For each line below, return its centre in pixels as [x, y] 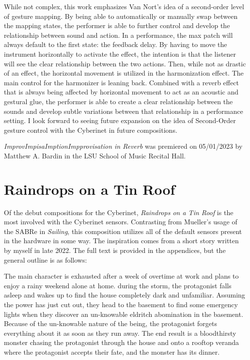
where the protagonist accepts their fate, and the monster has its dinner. [112, 352]
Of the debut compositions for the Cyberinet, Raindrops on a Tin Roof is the [119, 212]
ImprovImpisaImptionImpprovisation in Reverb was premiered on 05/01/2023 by [123, 146]
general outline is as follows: [46, 259]
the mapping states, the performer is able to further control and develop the [117, 25]
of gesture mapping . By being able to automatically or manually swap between [121, 16]
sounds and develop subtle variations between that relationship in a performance [124, 111]
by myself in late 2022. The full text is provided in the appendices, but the [115, 250]
